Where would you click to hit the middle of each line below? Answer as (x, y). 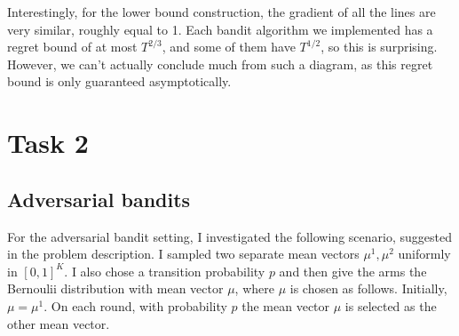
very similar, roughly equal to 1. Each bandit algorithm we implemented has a (220, 29)
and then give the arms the (353, 271)
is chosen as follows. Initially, (368, 288)
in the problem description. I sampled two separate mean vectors (183, 254)
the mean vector (286, 305)
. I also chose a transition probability (165, 271)
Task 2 (48, 143)
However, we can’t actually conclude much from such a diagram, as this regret (220, 64)
